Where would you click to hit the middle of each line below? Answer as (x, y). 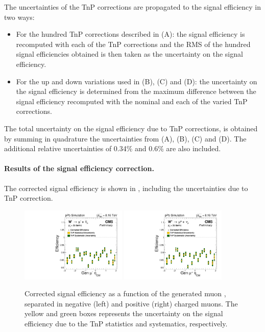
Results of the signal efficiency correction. (79, 168)
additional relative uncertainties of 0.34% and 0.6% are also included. (113, 148)
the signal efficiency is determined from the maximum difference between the (136, 91)
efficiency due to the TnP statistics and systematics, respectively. (126, 323)
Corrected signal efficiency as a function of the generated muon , (125, 293)
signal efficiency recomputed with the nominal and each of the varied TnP (132, 101)
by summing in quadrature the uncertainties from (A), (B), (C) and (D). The (125, 138)
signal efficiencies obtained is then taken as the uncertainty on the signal (129, 54)
